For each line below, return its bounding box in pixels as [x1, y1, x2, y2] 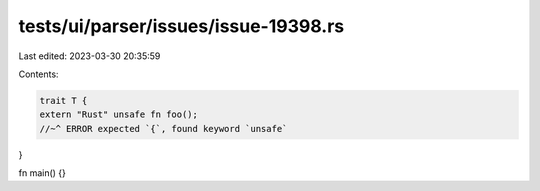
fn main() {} [18, 167, 67, 179]
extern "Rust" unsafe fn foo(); [39, 109, 199, 120]
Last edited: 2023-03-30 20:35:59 [18, 50, 161, 62]
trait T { [39, 95, 88, 106]
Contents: [18, 68, 59, 80]
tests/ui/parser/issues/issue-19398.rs [18, 15, 345, 37]
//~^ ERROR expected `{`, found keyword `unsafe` [39, 123, 288, 134]
